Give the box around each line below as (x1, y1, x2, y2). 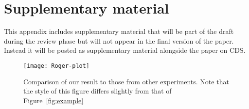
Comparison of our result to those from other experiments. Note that (23, 76, 229, 86)
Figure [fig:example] (23, 95, 84, 105)
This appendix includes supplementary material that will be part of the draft (4, 26, 234, 36)
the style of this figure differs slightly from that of (23, 86, 172, 96)
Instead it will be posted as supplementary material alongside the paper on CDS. (4, 45, 246, 55)
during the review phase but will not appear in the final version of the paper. (4, 35, 234, 46)
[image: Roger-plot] (23, 62, 90, 69)
